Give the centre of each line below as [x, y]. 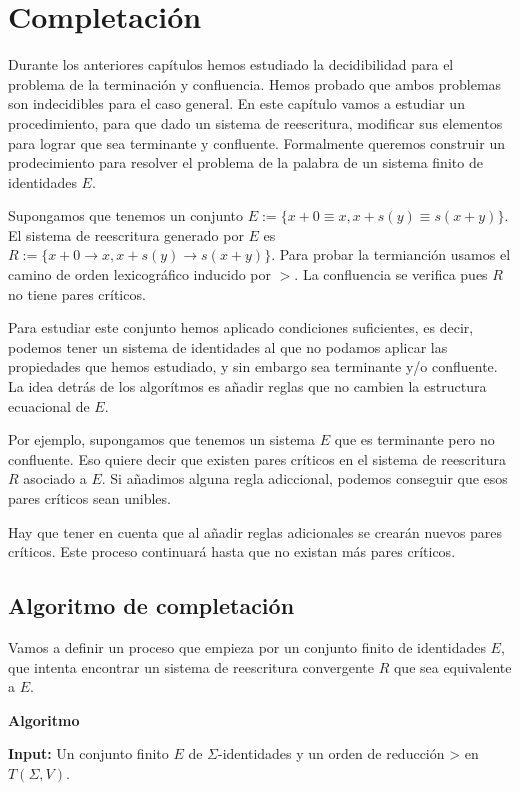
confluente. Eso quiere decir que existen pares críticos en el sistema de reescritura [257, 458]
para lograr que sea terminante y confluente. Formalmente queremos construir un [256, 142]
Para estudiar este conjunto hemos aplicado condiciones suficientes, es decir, [241, 327]
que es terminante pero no [414, 439]
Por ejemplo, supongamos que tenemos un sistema [162, 439]
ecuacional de [49, 405]
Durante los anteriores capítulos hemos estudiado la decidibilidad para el [231, 64]
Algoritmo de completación [151, 605]
